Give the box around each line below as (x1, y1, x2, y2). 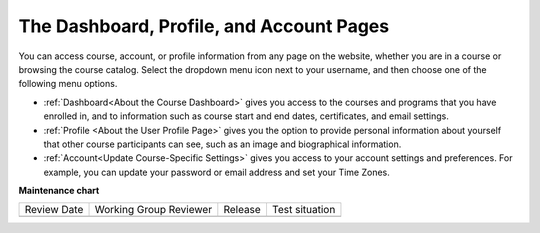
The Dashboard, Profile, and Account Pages (18, 15, 390, 37)
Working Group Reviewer (94, 203, 213, 217)
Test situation (271, 203, 336, 217)
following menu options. (18, 78, 118, 90)
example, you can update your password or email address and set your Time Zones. (43, 166, 390, 178)
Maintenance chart (18, 185, 100, 197)
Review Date (24, 203, 84, 217)
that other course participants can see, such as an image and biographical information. (43, 138, 402, 150)
